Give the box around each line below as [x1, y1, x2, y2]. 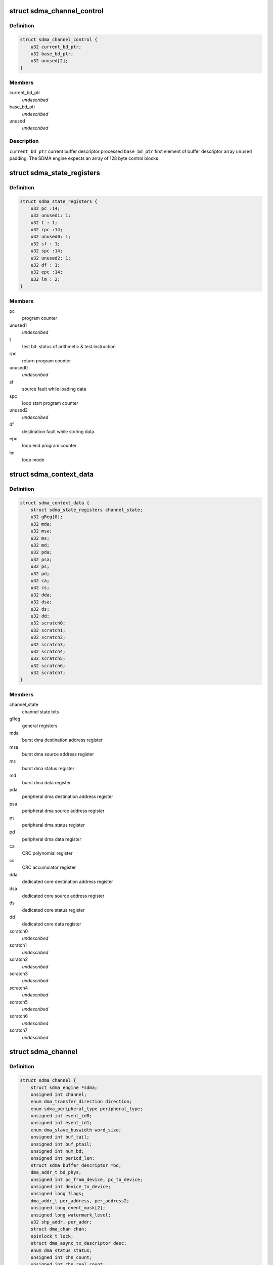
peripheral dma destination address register [22, 793, 113, 799]
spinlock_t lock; [30, 1233, 74, 1239]
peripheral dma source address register [22, 808, 105, 814]
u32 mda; [30, 521, 53, 527]
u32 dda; [30, 592, 53, 598]
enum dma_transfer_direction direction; [30, 1099, 132, 1105]
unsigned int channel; [30, 1091, 87, 1098]
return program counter [22, 357, 71, 364]
